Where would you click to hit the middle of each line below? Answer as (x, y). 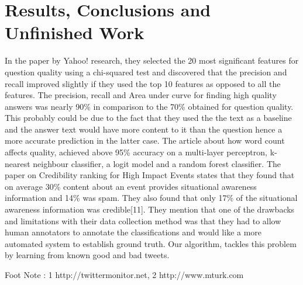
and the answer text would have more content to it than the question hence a (144, 129)
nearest (18, 163)
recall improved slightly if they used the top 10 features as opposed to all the (143, 83)
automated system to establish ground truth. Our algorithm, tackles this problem (151, 243)
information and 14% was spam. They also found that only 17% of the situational (151, 198)
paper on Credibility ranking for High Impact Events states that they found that (150, 175)
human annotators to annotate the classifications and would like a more (133, 232)
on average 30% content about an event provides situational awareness (131, 186)
